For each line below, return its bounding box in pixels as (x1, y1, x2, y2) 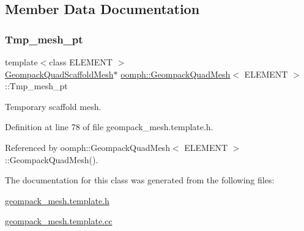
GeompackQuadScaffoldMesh (5, 67, 114, 80)
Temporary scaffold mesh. (5, 100, 102, 112)
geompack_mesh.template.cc (5, 215, 113, 227)
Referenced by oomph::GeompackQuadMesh (5, 141, 170, 153)
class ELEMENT (49, 56, 113, 68)
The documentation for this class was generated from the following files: (5, 174, 275, 186)
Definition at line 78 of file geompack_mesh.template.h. (5, 120, 213, 133)
